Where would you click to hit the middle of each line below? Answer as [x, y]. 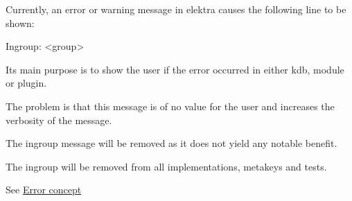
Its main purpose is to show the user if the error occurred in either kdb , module [175, 69]
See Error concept [44, 190]
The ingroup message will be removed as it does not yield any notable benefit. [171, 143]
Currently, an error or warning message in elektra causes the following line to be [176, 9]
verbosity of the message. [59, 120]
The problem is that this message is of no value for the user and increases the [170, 106]
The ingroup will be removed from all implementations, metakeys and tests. [166, 166]
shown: [20, 23]
